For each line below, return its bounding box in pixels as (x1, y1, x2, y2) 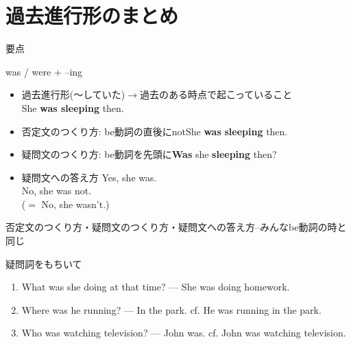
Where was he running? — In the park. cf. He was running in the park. (21, 302, 322, 317)
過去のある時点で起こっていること (140, 87, 293, 102)
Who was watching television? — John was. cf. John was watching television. (21, 325, 346, 340)
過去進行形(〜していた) (21, 87, 125, 102)
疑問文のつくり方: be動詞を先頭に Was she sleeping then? (21, 147, 277, 161)
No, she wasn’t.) (41, 196, 110, 211)
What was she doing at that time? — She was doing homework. (21, 279, 290, 294)
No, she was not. (21, 183, 92, 198)
